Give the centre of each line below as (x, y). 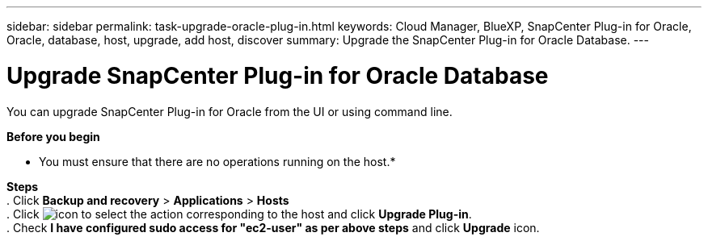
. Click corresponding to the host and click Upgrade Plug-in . (239, 214)
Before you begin (53, 136)
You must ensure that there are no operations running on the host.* (217, 161)
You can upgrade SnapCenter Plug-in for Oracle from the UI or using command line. (230, 111)
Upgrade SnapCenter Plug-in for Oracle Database (278, 75)
